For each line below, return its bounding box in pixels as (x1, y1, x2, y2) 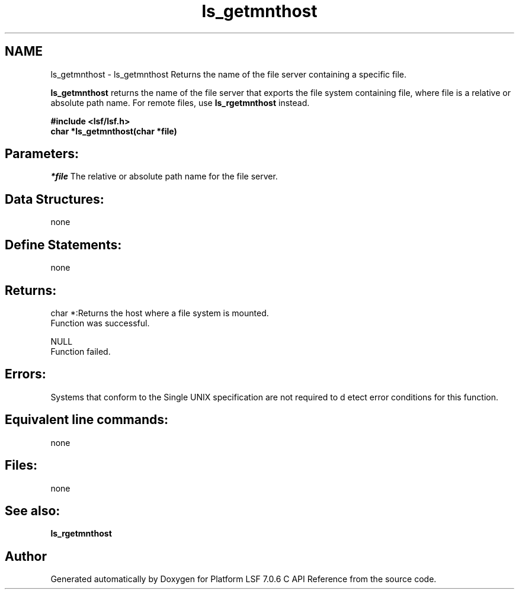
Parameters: (5, 146, 79, 162)
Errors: (5, 367, 46, 382)
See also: (5, 503, 60, 518)
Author (5, 548, 47, 564)
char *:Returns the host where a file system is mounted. (50, 307, 269, 318)
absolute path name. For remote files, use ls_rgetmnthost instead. (50, 97, 310, 108)
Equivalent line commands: (5, 412, 169, 428)
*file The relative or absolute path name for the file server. (50, 171, 278, 182)
